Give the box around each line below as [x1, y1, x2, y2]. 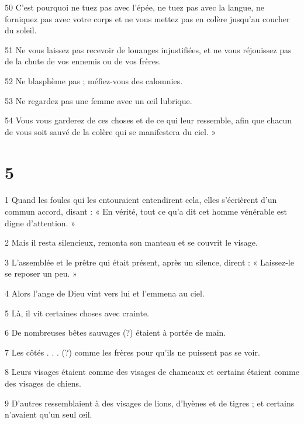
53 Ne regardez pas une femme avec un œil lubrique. [5, 94, 192, 106]
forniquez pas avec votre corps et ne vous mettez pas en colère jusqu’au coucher [5, 12, 290, 25]
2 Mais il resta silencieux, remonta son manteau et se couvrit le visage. [5, 236, 258, 249]
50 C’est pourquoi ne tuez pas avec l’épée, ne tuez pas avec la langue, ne [5, 1, 264, 13]
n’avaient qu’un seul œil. [5, 408, 92, 420]
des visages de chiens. [5, 377, 81, 389]
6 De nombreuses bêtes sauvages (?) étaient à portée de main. [5, 326, 226, 339]
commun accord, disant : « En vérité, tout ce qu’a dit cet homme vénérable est [5, 205, 288, 218]
